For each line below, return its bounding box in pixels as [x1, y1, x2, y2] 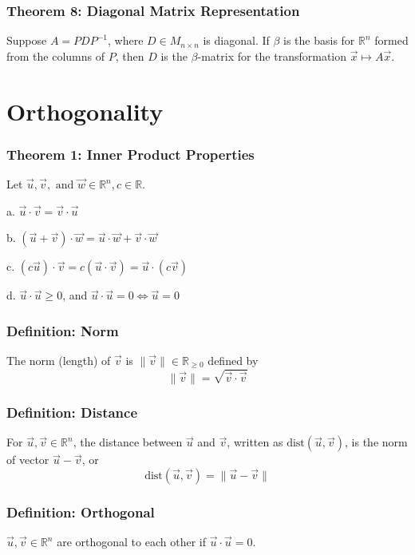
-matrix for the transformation [197, 47, 347, 64]
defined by [207, 352, 259, 368]
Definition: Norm [6, 320, 119, 340]
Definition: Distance [6, 402, 138, 422]
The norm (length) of [6, 352, 111, 368]
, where [107, 32, 144, 49]
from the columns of [6, 47, 105, 64]
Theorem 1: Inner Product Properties [6, 144, 255, 164]
